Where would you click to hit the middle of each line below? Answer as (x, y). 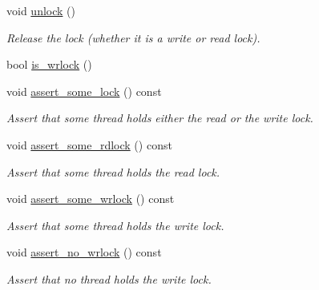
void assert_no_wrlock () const (84, 252)
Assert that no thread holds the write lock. (109, 278)
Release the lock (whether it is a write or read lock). (133, 37)
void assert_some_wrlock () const (91, 199)
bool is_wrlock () (49, 64)
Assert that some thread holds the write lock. (115, 225)
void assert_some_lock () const (84, 91)
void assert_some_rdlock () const (89, 144)
